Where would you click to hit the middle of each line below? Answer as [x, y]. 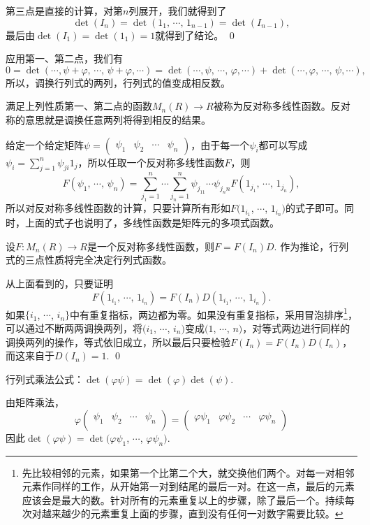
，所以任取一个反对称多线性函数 [151, 162]
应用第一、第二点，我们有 [64, 58]
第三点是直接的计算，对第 [64, 10]
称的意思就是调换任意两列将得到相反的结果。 [108, 119]
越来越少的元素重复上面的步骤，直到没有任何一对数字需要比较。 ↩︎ [192, 513]
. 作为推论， [302, 246]
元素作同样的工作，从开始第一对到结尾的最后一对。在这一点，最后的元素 [188, 486]
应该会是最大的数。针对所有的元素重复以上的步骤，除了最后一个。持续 [183, 499]
